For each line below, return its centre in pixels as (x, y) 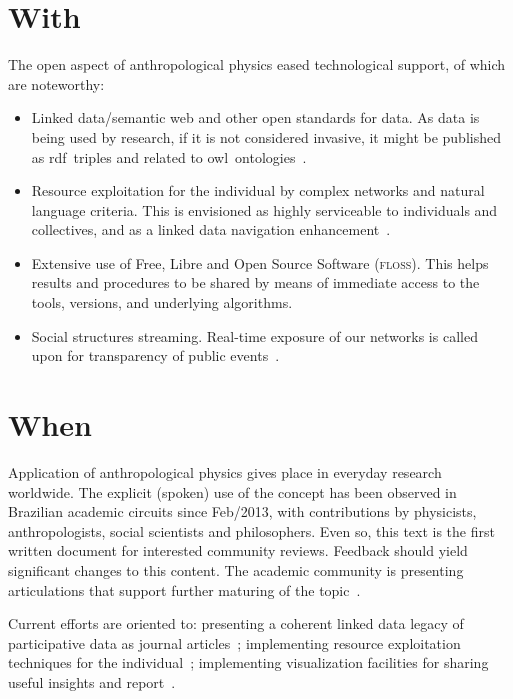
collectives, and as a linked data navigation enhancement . (211, 229)
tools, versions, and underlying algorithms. (162, 302)
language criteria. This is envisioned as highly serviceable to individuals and (264, 209)
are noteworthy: (56, 83)
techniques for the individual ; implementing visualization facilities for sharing (248, 662)
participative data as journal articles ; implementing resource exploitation (234, 642)
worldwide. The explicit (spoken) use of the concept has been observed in (232, 491)
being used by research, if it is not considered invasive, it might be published (266, 136)
